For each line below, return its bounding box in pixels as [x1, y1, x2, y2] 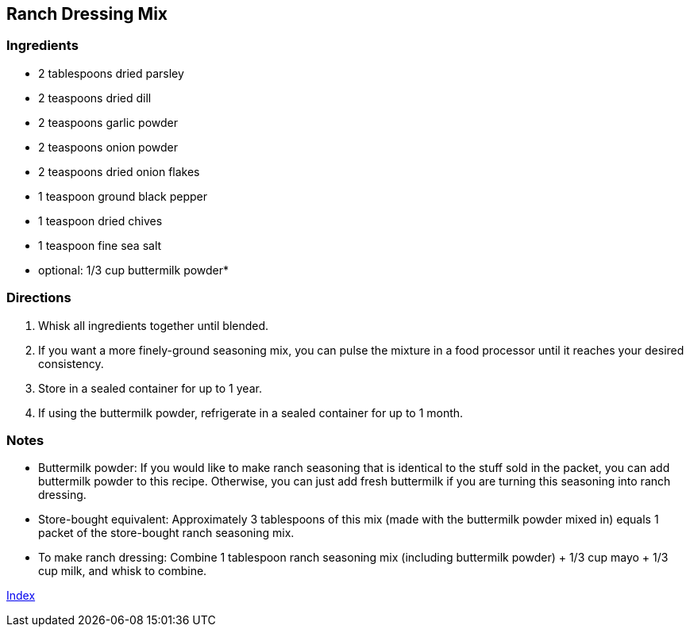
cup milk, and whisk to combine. [38, 564, 207, 578]
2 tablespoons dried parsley [38, 66, 184, 80]
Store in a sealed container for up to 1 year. [38, 381, 262, 395]
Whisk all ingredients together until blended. [38, 318, 269, 332]
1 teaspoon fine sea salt [38, 238, 162, 252]
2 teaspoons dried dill [38, 90, 152, 105]
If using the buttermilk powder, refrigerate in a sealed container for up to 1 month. [38, 405, 464, 420]
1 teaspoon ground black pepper [38, 189, 208, 203]
